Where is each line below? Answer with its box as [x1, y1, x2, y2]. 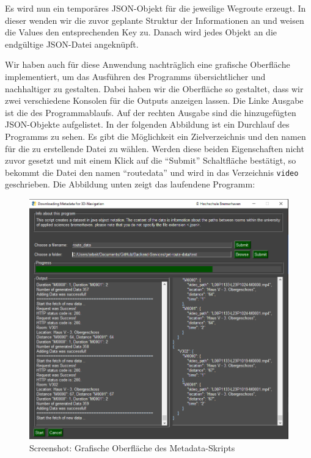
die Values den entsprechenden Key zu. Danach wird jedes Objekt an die [5, 26, 277, 38]
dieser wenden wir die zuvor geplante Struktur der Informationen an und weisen [5, 13, 304, 26]
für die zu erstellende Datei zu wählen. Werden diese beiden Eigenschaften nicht [5, 142, 304, 154]
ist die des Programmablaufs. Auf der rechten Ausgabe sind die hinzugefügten [5, 106, 296, 118]
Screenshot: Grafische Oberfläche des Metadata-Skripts [29, 441, 235, 454]
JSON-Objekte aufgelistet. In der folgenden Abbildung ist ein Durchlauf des [5, 118, 290, 131]
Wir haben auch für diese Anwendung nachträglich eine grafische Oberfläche [5, 58, 290, 71]
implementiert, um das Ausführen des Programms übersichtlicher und [5, 70, 266, 82]
